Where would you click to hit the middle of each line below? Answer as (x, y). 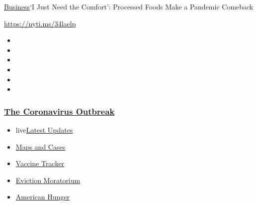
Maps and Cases (41, 146)
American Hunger (43, 197)
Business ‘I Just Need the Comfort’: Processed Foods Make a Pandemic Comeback (129, 6)
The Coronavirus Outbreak (59, 111)
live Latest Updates (44, 129)
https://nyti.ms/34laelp (40, 23)
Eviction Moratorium (48, 180)
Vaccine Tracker (40, 163)
